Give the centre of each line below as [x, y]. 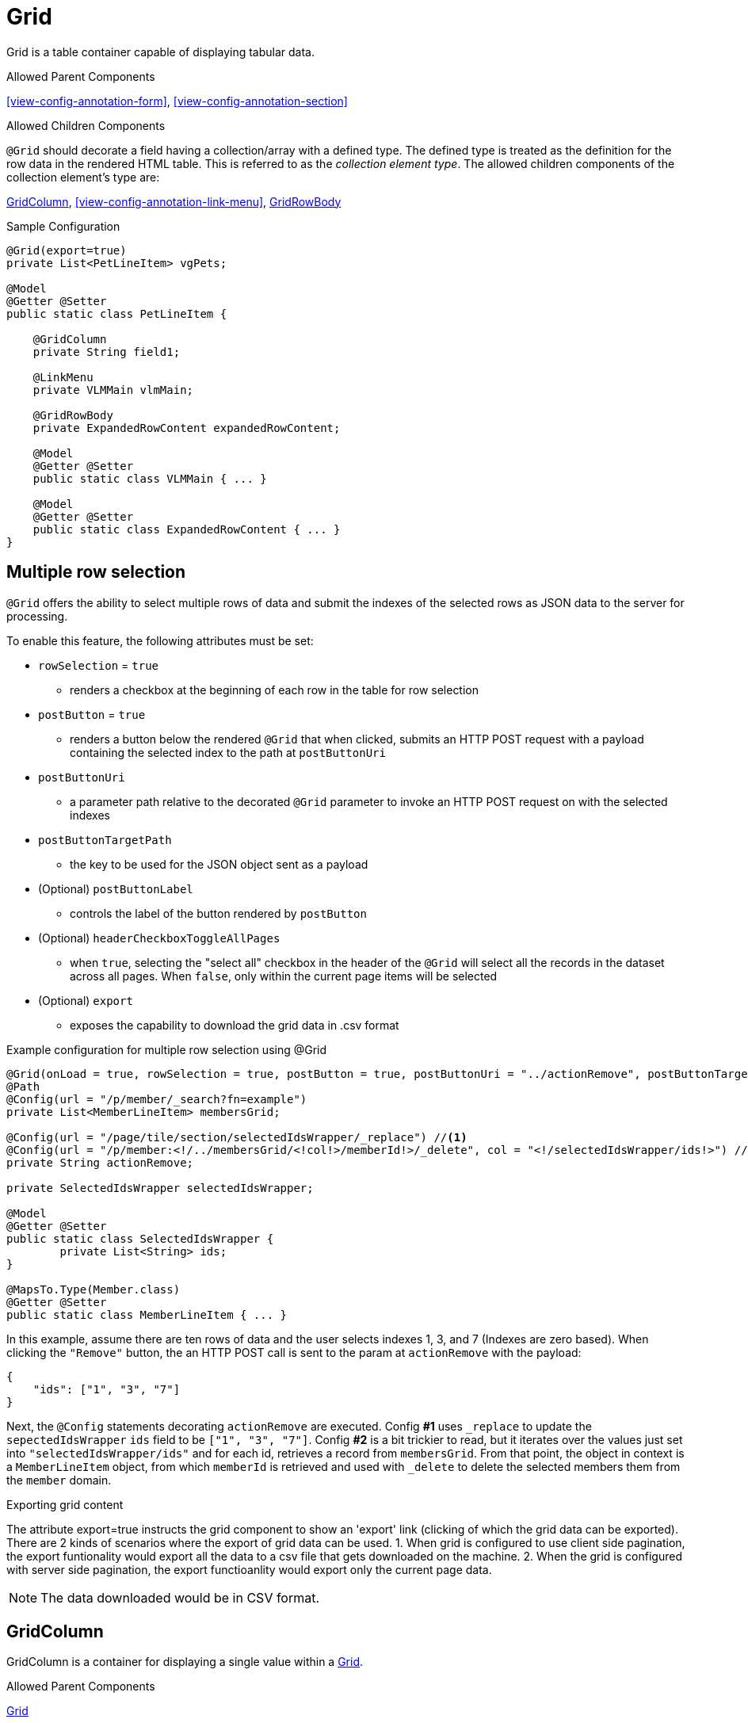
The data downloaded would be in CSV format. [180, 1597]
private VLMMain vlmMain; [113, 390]
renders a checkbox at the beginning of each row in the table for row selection [275, 690]
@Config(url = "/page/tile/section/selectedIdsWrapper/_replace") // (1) [237, 1137]
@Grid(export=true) [67, 250]
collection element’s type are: [83, 177]
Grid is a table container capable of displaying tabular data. [161, 52]
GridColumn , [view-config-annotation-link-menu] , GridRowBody [174, 201]
